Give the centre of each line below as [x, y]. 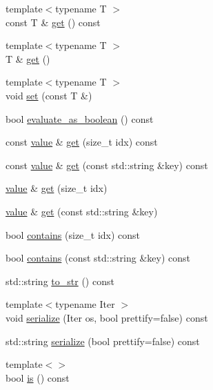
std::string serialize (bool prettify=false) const [103, 341]
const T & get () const [53, 22]
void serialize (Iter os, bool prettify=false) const [107, 317]
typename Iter [85, 304]
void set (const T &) [49, 95]
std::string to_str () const [60, 281]
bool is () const [38, 377]
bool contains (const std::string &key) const [98, 258]
